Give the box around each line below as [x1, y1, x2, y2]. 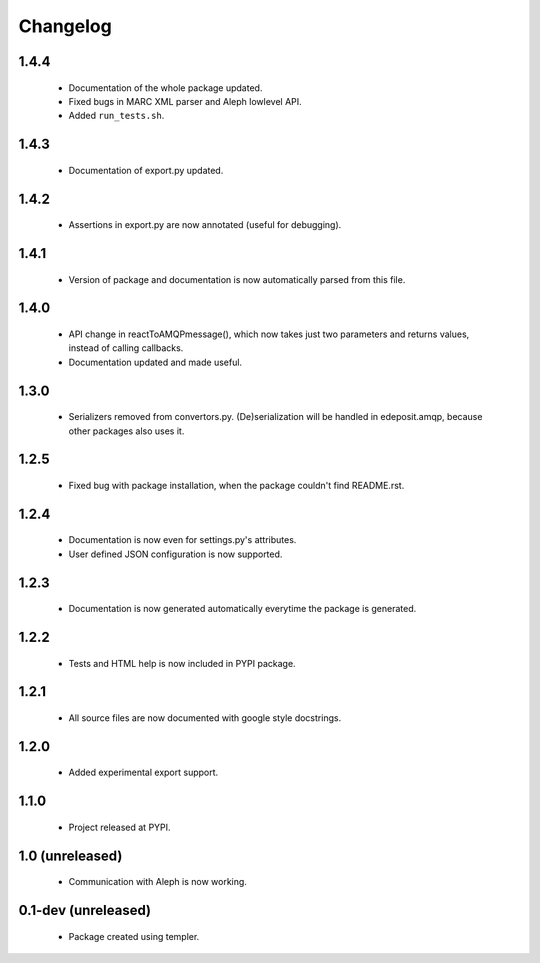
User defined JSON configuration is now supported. [68, 548, 283, 560]
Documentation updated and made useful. [68, 356, 243, 368]
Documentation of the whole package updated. [68, 81, 263, 94]
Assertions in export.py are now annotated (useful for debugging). [68, 219, 342, 231]
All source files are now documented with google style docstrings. [68, 711, 342, 724]
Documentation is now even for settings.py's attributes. [68, 534, 297, 546]
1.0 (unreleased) [18, 847, 123, 864]
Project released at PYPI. [68, 821, 171, 833]
